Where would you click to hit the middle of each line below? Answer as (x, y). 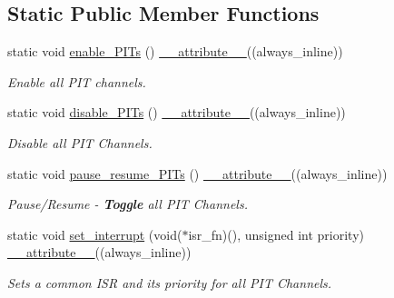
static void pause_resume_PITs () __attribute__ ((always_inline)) (197, 173)
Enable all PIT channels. (77, 81)
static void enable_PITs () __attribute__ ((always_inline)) (175, 51)
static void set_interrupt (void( (95, 234)
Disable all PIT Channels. (80, 142)
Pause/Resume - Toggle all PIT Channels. (128, 204)
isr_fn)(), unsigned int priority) (276, 234)
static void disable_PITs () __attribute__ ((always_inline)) (177, 112)
